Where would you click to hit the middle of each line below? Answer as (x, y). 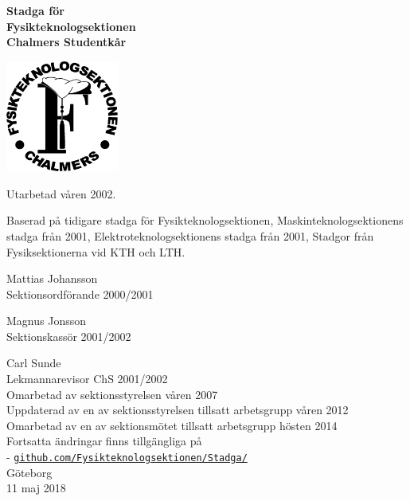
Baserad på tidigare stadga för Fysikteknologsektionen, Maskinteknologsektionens (205, 220)
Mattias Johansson (52, 278)
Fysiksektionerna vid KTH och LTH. (96, 251)
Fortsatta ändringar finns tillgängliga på (104, 441)
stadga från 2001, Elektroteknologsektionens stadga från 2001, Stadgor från (190, 235)
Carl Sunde (34, 363)
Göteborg (29, 472)
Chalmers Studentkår (66, 42)
